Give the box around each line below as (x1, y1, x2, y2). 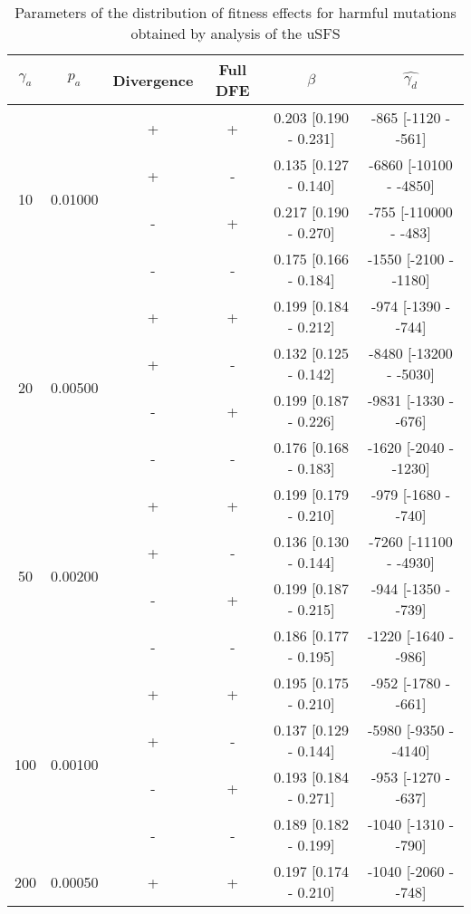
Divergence (112, 69, 194, 91)
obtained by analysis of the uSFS (130, 23, 341, 43)
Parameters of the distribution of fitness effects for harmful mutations (14, 2, 457, 23)
